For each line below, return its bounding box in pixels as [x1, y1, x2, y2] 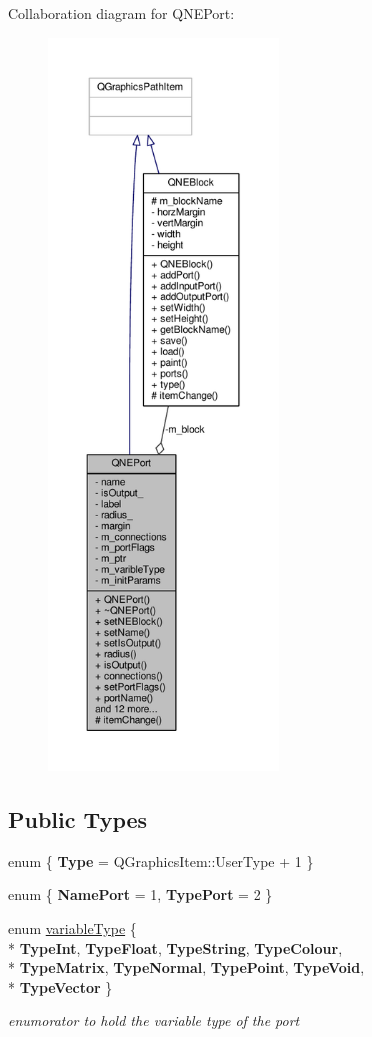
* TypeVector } [8, 976, 113, 997]
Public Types [8, 803, 148, 834]
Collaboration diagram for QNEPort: [8, 3, 235, 23]
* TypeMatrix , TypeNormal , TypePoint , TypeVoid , [8, 957, 365, 978]
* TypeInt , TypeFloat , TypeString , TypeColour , [8, 937, 343, 958]
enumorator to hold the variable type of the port [8, 1010, 300, 1031]
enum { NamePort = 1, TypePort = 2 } [8, 884, 273, 905]
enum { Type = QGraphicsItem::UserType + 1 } [8, 850, 314, 871]
